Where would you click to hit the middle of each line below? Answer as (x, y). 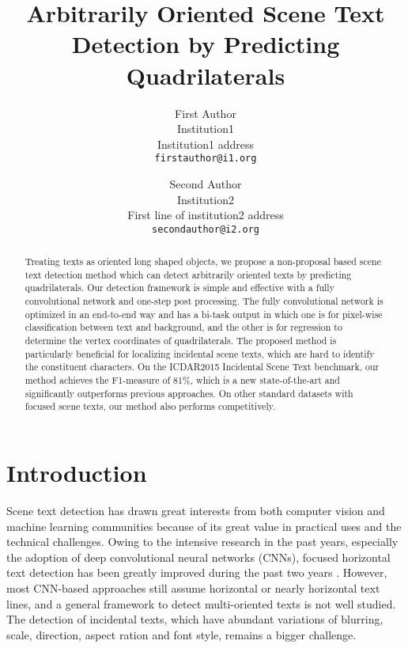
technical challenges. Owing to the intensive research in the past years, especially (202, 542)
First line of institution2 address (206, 215)
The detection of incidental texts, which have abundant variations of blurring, (195, 619)
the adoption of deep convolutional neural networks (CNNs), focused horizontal (198, 557)
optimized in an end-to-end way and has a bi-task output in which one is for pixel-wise (204, 314)
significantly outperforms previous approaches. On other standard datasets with (189, 393)
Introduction (77, 473)
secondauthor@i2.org (206, 229)
